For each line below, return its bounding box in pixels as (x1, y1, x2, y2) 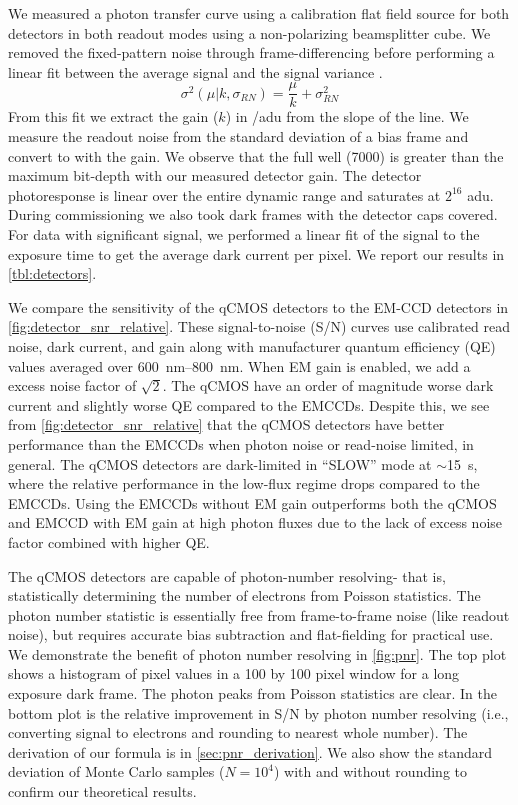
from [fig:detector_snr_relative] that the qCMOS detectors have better (8, 414, 445, 435)
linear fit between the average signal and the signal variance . (8, 61, 383, 82)
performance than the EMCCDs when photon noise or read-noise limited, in (8, 433, 474, 454)
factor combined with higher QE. (8, 531, 210, 552)
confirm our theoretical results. (8, 781, 197, 802)
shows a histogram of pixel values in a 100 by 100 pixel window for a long (8, 663, 460, 684)
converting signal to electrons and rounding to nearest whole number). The (8, 722, 468, 743)
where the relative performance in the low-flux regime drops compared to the (8, 473, 480, 494)
